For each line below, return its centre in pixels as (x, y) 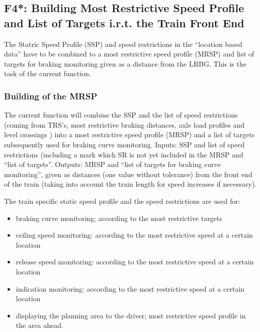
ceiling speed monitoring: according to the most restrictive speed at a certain (134, 235)
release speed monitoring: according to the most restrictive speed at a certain (135, 262)
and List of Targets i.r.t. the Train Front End (124, 22)
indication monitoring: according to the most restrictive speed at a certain (130, 288)
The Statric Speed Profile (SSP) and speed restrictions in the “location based (123, 44)
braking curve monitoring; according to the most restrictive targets (119, 218)
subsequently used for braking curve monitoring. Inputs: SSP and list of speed (124, 144)
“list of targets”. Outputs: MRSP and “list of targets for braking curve (112, 164)
